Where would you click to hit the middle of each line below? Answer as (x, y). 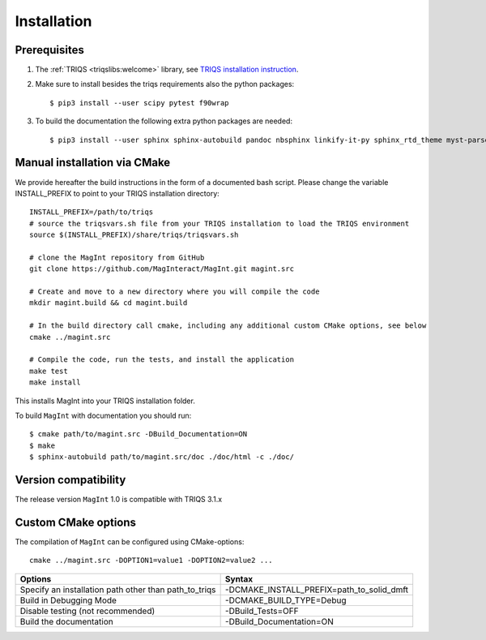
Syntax (239, 578)
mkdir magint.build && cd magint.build (109, 303)
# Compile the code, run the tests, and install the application (162, 360)
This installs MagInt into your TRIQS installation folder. (105, 401)
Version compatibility (70, 480)
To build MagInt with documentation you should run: (103, 415)
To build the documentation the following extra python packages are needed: (164, 121)
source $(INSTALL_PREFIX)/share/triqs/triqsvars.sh (134, 235)
